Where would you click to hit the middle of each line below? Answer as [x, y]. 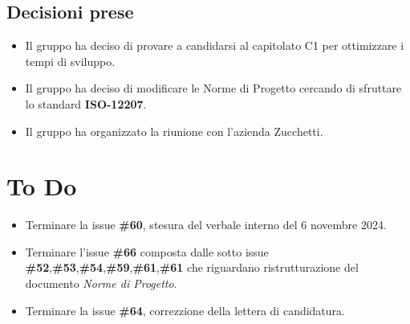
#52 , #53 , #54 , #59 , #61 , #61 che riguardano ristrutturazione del [192, 267]
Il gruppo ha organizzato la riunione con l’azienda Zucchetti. [174, 131]
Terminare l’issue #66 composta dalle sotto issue [147, 251]
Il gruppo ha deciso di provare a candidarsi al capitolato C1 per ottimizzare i [215, 45]
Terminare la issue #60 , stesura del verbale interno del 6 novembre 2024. [206, 225]
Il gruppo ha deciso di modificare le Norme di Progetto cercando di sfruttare [213, 88]
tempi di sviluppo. [70, 61]
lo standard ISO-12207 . [86, 103]
